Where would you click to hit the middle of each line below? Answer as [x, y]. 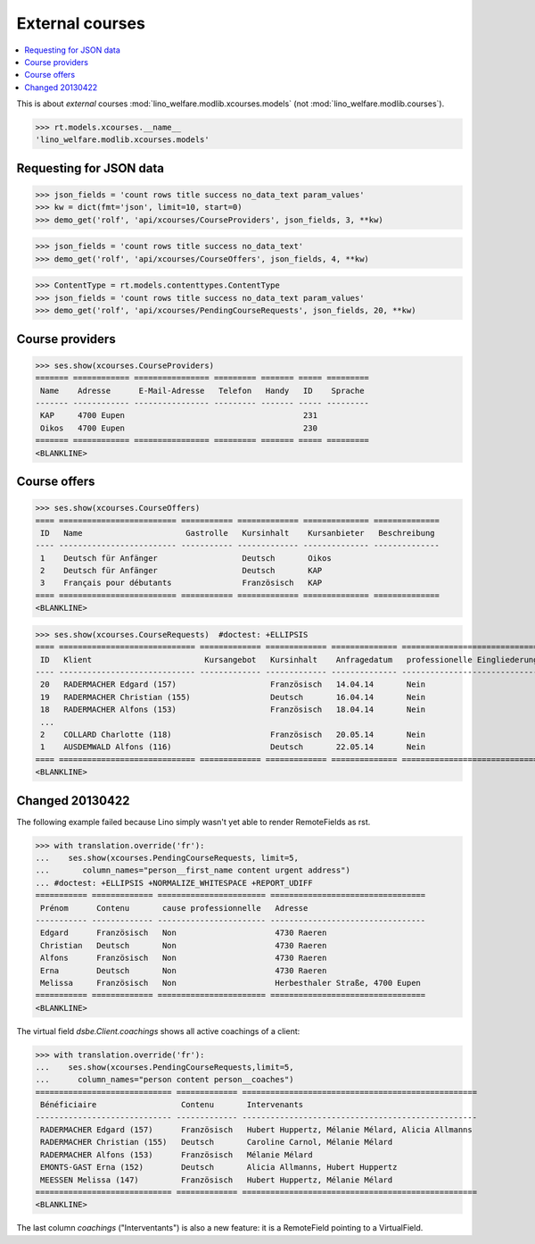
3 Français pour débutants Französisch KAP [181, 583]
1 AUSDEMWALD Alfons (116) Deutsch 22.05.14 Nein [233, 747]
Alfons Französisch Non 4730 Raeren [184, 958]
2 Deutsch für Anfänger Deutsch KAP [181, 571]
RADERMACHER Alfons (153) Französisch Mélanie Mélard [177, 1155]
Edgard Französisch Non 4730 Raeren [184, 933]
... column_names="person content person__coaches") [165, 1080]
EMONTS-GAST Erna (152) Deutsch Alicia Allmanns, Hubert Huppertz [219, 1167]
